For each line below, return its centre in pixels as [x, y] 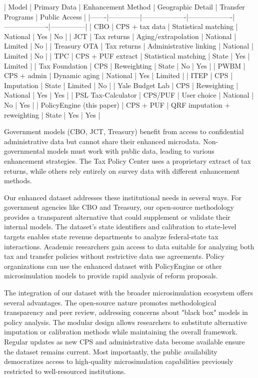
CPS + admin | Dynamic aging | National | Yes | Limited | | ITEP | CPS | [118, 75]
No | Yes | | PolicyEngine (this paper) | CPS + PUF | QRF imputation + [117, 104]
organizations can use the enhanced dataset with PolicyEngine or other [113, 266]
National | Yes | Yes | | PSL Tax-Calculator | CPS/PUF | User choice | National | [129, 95]
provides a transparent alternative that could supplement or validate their [117, 217]
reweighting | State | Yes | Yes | [52, 114]
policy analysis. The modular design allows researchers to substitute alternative [126, 322]
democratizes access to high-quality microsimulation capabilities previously [119, 361]
